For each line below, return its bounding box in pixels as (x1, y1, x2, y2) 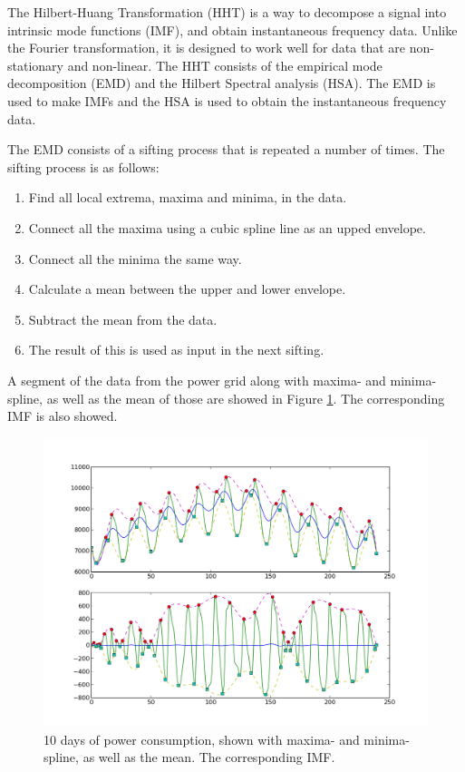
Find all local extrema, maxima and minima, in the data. (28, 188, 347, 207)
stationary (7, 55, 63, 74)
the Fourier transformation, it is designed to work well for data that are (7, 38, 405, 57)
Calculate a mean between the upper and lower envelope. (28, 279, 346, 298)
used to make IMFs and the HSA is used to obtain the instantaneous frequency (7, 91, 447, 110)
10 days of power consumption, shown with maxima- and (44, 729, 360, 748)
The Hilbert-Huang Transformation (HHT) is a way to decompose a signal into (7, 3, 447, 21)
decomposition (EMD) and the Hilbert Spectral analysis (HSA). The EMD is (7, 73, 436, 93)
